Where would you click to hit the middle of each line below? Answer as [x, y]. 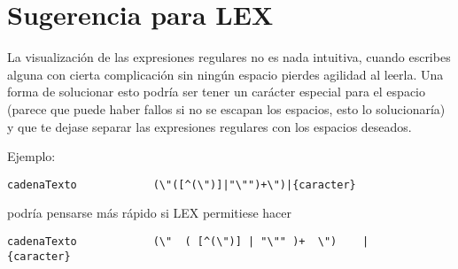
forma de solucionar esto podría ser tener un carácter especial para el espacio [216, 92]
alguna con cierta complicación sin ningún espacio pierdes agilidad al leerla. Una [225, 74]
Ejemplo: [31, 156]
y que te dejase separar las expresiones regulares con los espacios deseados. [210, 126]
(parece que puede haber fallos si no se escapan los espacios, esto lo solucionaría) [226, 108]
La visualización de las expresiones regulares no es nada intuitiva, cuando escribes [229, 57]
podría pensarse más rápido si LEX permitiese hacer [150, 213]
